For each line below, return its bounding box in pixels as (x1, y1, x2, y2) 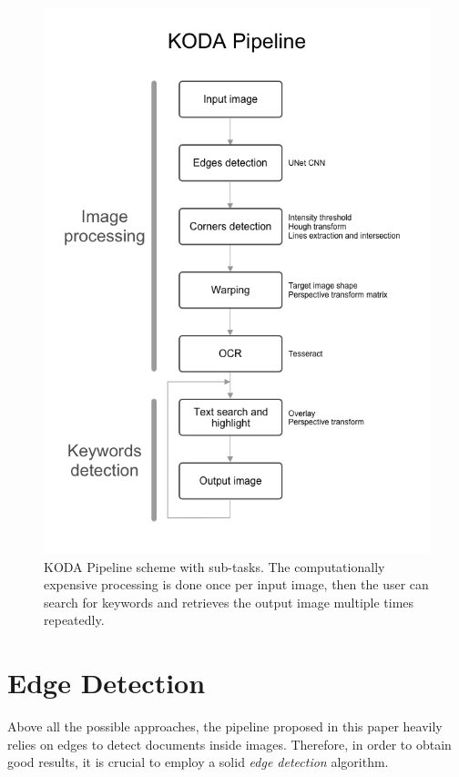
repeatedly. (44, 610, 105, 629)
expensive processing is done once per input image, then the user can (44, 575, 429, 594)
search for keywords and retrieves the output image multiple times (44, 592, 414, 611)
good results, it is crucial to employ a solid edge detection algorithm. (7, 752, 389, 772)
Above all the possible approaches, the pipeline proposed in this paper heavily (7, 717, 443, 736)
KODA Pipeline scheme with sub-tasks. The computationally (44, 557, 385, 576)
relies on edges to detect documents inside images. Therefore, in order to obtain (7, 734, 452, 753)
